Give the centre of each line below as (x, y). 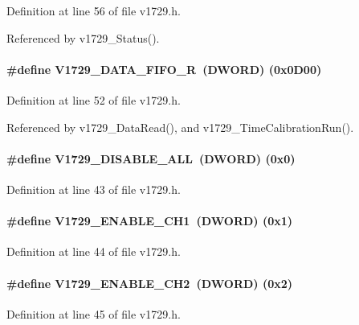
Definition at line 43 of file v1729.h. (94, 189)
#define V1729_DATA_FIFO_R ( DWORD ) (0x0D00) (164, 69)
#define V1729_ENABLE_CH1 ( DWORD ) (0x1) (150, 221)
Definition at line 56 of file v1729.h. (94, 10)
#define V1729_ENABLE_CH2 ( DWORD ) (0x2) (150, 283)
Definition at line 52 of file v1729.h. (94, 99)
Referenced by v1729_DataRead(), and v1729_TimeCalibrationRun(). (180, 127)
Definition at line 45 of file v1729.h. (94, 313)
